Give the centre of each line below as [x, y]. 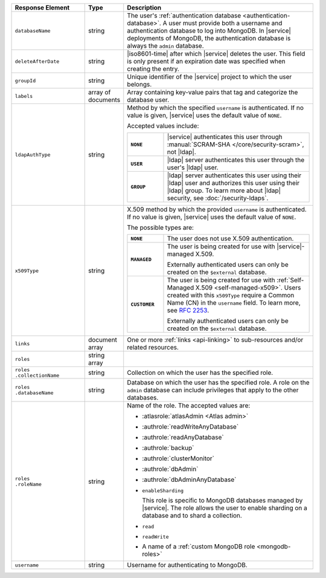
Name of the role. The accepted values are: [189, 405]
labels [24, 96]
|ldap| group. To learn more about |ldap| [224, 190]
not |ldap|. [181, 152]
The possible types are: [161, 228]
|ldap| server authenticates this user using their [234, 175]
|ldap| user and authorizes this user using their [233, 183]
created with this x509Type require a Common [231, 295]
